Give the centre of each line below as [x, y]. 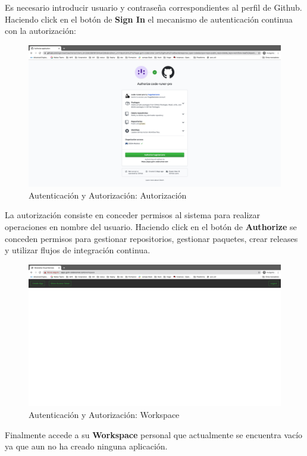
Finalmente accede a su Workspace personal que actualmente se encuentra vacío [154, 434]
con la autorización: [40, 31]
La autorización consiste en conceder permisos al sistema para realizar [133, 215]
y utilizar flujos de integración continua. [78, 250]
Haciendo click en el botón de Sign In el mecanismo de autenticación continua [149, 19]
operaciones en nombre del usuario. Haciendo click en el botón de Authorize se [151, 227]
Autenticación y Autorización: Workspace [104, 414]
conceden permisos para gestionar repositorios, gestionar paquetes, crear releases [151, 238]
